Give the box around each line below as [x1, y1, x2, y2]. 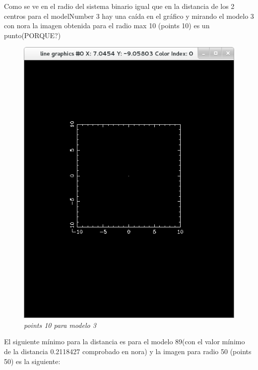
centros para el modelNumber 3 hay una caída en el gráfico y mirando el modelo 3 [4, 10, 254, 21]
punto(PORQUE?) [4, 30, 61, 40]
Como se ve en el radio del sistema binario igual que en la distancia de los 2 [4, 1, 235, 11]
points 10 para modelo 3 [24, 319, 96, 330]
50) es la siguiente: [4, 356, 61, 366]
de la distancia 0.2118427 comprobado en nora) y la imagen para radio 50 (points [4, 346, 252, 357]
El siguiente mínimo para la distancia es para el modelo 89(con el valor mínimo [4, 336, 245, 347]
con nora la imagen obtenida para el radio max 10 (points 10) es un [4, 20, 210, 31]
